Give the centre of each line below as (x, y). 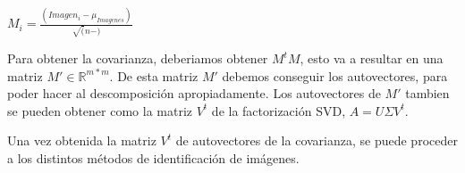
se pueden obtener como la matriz (100, 110)
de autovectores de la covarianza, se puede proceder (317, 140)
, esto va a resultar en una (372, 58)
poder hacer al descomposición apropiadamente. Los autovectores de (194, 93)
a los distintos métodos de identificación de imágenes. (153, 157)
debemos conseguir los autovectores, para (335, 75)
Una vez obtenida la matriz (82, 140)
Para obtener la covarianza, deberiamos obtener (138, 58)
